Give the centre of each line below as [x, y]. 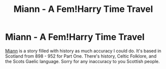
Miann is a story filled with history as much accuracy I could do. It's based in [83, 51]
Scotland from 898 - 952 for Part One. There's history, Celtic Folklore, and [81, 56]
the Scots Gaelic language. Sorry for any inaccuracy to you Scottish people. [83, 61]
